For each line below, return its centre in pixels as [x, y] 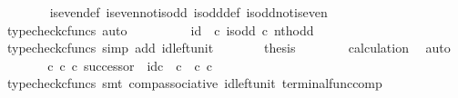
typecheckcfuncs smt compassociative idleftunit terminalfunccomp [194, 83]
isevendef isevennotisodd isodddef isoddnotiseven [188, 12]
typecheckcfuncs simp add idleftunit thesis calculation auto [229, 48]
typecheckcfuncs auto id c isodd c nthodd [160, 29]
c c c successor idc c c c [130, 65]
